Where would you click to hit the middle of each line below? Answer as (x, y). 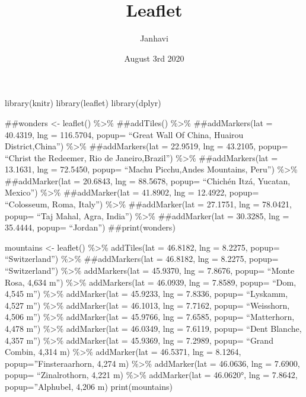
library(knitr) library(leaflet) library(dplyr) (83, 103)
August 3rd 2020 (154, 58)
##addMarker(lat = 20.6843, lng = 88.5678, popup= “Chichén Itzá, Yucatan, (148, 180)
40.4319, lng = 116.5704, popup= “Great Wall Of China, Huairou (124, 134)
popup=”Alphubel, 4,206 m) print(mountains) (89, 386)
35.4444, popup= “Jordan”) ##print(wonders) (90, 227)
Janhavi (154, 38)
